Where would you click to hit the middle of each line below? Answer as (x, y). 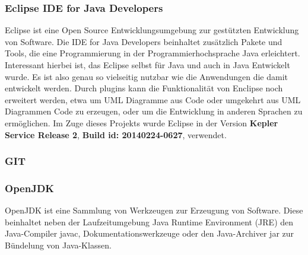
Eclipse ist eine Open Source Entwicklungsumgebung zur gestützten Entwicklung (152, 30)
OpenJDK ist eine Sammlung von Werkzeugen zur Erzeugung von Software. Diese (154, 210)
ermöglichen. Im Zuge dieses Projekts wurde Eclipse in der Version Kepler (142, 122)
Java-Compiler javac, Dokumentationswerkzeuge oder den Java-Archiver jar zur (150, 233)
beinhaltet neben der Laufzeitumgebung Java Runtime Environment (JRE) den (149, 221)
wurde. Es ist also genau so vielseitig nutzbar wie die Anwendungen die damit (147, 76)
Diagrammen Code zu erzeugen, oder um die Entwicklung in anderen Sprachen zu (154, 111)
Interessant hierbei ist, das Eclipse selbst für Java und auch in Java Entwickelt (147, 65)
